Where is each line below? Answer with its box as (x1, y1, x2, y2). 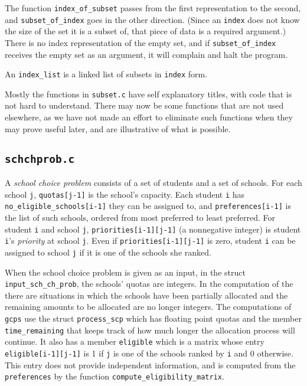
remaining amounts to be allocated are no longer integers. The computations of (5, 300, 292, 313)
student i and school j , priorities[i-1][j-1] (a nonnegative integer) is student (5, 223, 301, 235)
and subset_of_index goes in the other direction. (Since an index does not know (5, 13, 300, 25)
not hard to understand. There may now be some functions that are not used (5, 99, 284, 112)
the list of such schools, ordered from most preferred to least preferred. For (5, 211, 275, 223)
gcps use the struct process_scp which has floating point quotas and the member (5, 312, 302, 324)
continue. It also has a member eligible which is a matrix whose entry (5, 335, 264, 348)
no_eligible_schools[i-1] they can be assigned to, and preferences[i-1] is (5, 199, 291, 212)
